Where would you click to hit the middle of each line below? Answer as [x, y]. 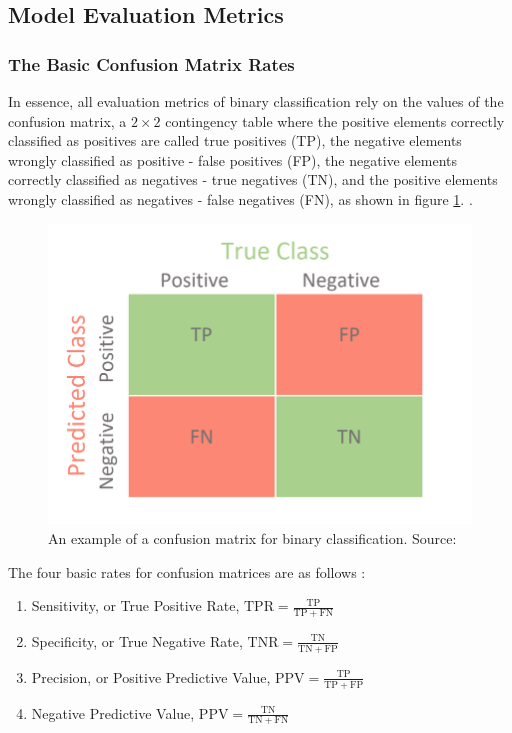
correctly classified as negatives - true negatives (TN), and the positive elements [253, 179]
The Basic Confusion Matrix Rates [151, 63]
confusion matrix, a [67, 120]
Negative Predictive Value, [113, 712]
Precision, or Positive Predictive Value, [151, 676]
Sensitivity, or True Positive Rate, [135, 605]
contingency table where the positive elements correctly [335, 120]
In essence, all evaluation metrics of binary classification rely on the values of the [256, 101]
